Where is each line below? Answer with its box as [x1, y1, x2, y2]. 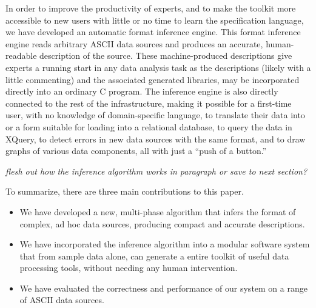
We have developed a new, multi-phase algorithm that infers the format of [19, 205, 296, 218]
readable [5, 49, 37, 62]
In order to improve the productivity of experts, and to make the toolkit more [5, 2, 296, 14]
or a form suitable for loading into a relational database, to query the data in [5, 120, 292, 133]
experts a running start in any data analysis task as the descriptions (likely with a [5, 61, 311, 73]
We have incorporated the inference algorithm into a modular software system [19, 238, 310, 250]
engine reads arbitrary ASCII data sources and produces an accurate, [5, 37, 263, 50]
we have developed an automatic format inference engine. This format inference [5, 25, 301, 38]
